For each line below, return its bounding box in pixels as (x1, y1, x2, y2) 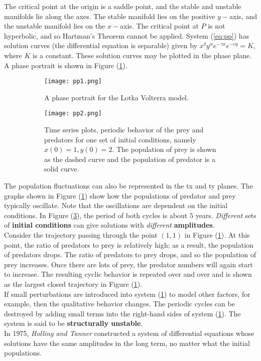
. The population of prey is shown (112, 144, 216, 154)
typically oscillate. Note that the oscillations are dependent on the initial (4, 200, 228, 211)
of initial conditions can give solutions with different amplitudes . (4, 220, 215, 230)
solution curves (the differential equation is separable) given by (4, 40, 198, 51)
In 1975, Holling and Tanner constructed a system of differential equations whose (4, 327, 254, 338)
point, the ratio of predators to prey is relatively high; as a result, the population (4, 239, 253, 250)
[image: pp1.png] (44, 78, 102, 85)
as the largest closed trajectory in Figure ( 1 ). (4, 278, 143, 289)
